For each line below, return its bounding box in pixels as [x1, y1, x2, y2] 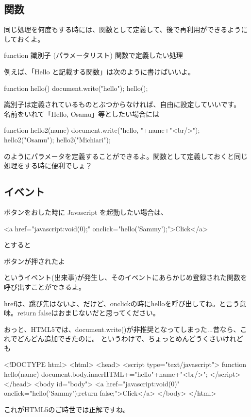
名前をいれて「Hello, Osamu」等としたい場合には [4, 108, 160, 119]
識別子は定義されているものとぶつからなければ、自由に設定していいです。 [4, 99, 241, 109]
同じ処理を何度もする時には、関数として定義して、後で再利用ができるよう [4, 24, 241, 35]
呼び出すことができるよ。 [4, 281, 85, 292]
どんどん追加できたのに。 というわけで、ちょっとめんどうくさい [17, 333, 223, 344]
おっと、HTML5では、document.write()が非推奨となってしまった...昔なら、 [4, 324, 240, 334]
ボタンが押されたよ [4, 256, 65, 266]
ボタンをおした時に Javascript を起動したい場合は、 [4, 207, 168, 217]
